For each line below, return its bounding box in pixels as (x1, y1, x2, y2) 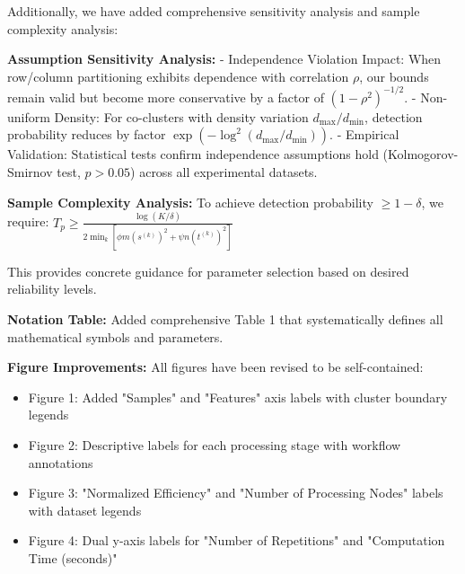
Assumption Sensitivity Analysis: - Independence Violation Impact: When (7, 49, 442, 68)
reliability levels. (7, 279, 97, 298)
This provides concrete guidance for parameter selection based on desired (7, 261, 409, 280)
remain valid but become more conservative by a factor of (7, 87, 324, 106)
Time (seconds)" (28, 549, 118, 567)
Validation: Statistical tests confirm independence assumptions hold (7, 145, 379, 163)
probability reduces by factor (7, 125, 166, 144)
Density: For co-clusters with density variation (54, 107, 309, 126)
